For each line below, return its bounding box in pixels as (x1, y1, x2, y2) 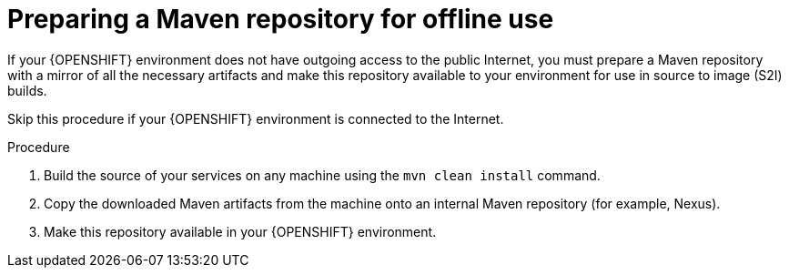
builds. (7, 82, 47, 98)
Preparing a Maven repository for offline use (7, 4, 554, 35)
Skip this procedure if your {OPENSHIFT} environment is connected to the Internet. (7, 110, 504, 127)
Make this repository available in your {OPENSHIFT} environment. (44, 223, 437, 239)
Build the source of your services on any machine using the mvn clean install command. (44, 167, 601, 183)
